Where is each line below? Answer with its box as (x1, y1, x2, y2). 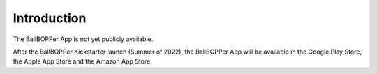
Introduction (13, 10, 87, 26)
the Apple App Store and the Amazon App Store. (13, 57, 153, 66)
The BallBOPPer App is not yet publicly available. (13, 35, 154, 43)
